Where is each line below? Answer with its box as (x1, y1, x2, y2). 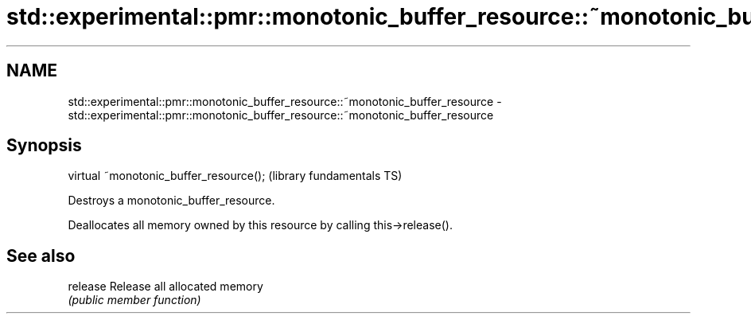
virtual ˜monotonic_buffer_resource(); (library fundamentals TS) (68, 169, 403, 183)
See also (6, 245, 76, 266)
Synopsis (6, 135, 82, 156)
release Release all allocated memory (68, 279, 263, 294)
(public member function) (68, 293, 201, 307)
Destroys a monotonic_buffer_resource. (68, 193, 275, 208)
